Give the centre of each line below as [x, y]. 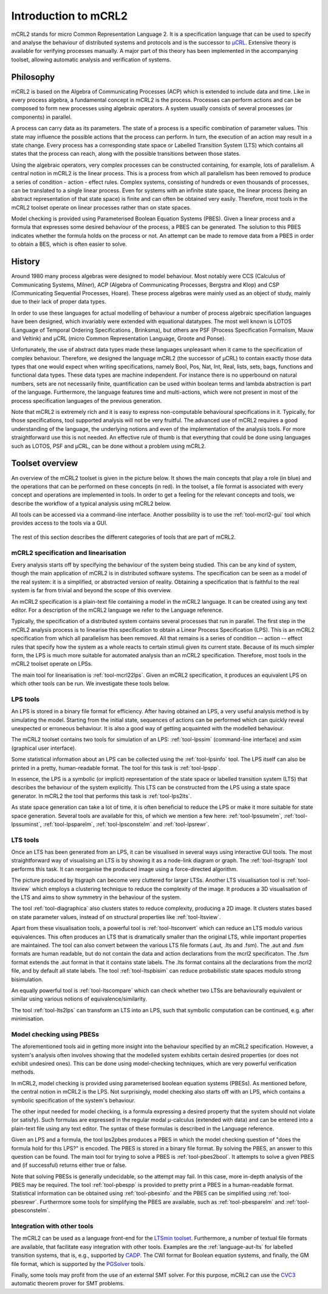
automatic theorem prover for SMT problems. [68, 1284]
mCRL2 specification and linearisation [69, 553]
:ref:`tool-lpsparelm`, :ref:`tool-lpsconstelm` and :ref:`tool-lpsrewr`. [126, 824]
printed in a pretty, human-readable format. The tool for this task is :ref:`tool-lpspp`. [116, 768]
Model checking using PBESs [55, 1034]
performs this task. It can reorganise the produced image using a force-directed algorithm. [125, 869]
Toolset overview [45, 463]
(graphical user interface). [44, 748]
